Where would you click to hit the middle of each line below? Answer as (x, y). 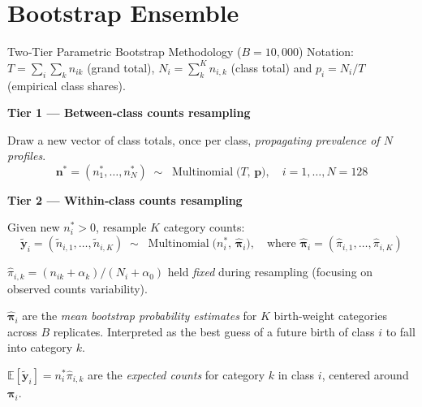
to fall (400, 331)
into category (40, 347)
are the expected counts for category (176, 374)
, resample (121, 227)
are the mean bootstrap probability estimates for (140, 316)
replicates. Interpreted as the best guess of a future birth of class (214, 331)
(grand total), (121, 67)
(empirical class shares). (67, 85)
